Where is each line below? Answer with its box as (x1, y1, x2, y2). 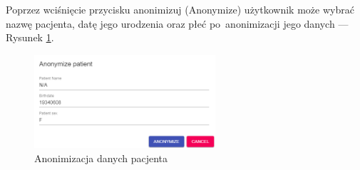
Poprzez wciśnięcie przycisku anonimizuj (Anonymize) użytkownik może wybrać (6, 2, 354, 16)
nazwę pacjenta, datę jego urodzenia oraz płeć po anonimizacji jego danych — (6, 16, 349, 31)
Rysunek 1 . (6, 30, 54, 45)
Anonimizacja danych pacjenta (34, 150, 168, 165)
